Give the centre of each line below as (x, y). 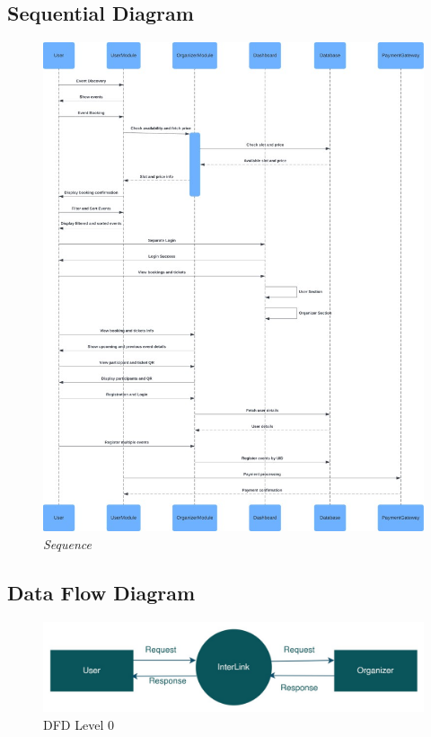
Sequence (68, 543)
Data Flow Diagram (101, 592)
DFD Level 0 (79, 724)
